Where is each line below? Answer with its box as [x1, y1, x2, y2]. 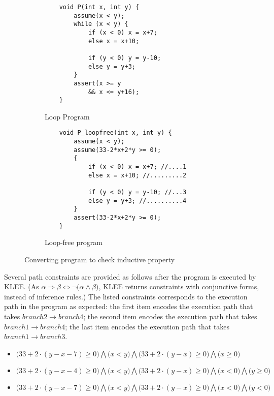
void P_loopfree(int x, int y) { [59, 129, 172, 137]
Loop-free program [45, 237, 102, 248]
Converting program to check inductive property [24, 254, 175, 264]
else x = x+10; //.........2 [88, 171, 187, 179]
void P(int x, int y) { [59, 4, 140, 11]
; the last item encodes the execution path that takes [65, 321, 230, 331]
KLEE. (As [4, 281, 39, 292]
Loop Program [45, 111, 90, 121]
